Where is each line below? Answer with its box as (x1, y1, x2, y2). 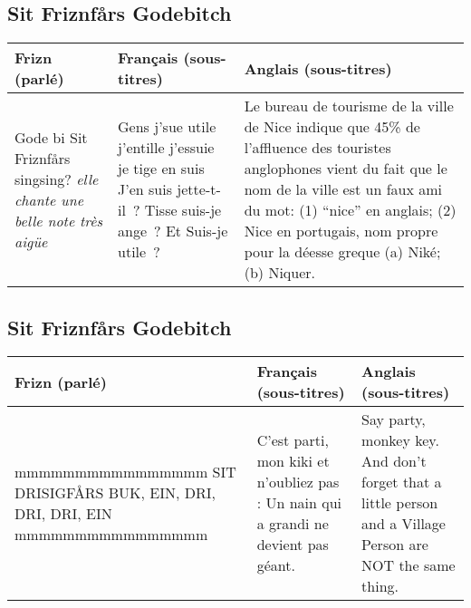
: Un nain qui (256, 492, 342, 514)
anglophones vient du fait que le (244, 158, 447, 179)
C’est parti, (256, 429, 329, 451)
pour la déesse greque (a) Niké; (244, 241, 441, 263)
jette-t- (177, 179, 221, 200)
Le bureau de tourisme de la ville (244, 95, 454, 117)
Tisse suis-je (144, 199, 222, 221)
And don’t (361, 450, 427, 472)
